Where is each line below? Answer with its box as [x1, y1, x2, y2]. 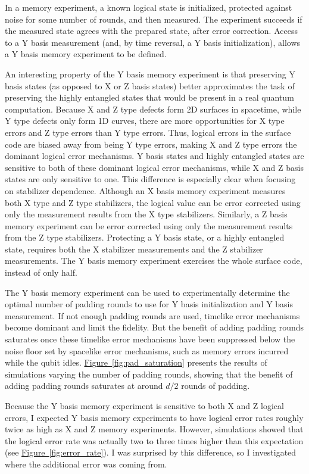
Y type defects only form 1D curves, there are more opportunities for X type [5, 114, 285, 127]
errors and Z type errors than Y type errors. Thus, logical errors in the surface [5, 126, 291, 138]
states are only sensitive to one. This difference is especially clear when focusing [5, 173, 296, 185]
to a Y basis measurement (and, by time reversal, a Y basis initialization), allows [5, 36, 301, 48]
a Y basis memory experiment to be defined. [5, 48, 167, 60]
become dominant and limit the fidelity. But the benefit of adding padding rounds [5, 321, 304, 333]
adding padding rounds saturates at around [5, 379, 163, 392]
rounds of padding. [181, 379, 250, 392]
